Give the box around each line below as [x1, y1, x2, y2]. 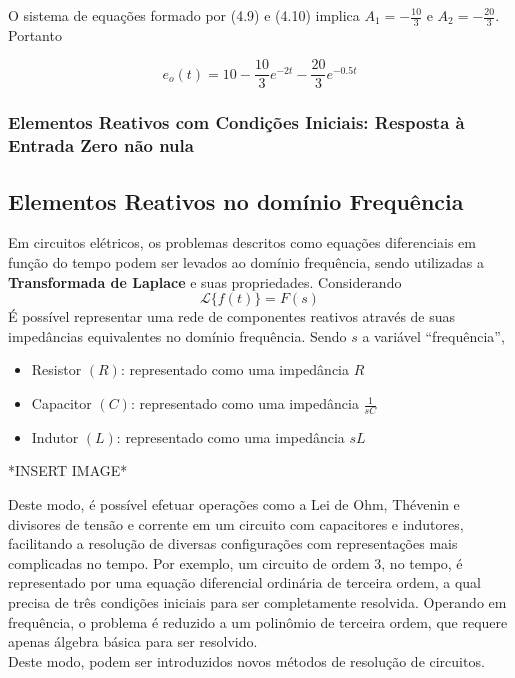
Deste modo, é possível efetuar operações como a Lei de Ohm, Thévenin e [8, 494, 460, 515]
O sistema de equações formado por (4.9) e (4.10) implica [8, 5, 360, 25]
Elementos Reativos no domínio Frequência [8, 185, 464, 216]
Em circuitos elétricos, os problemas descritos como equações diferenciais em [8, 232, 476, 253]
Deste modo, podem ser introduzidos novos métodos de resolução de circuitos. [8, 650, 485, 671]
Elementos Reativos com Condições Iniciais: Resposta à [8, 110, 465, 135]
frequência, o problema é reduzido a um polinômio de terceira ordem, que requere [8, 611, 508, 632]
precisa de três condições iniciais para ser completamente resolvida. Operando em [8, 592, 507, 612]
